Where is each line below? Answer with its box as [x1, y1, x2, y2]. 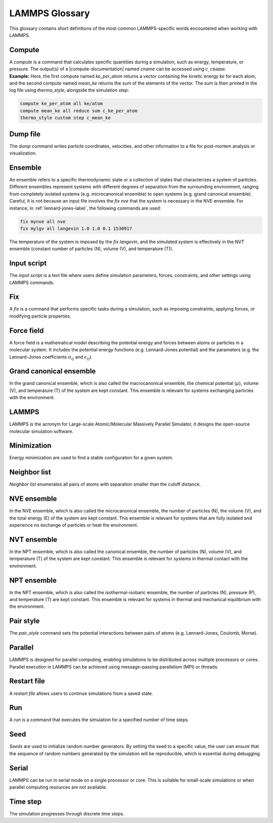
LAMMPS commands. [9, 279, 55, 286]
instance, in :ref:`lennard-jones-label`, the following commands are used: [9, 205, 161, 211]
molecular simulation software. [9, 428, 73, 434]
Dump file [9, 130, 41, 138]
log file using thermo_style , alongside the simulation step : [9, 87, 129, 93]
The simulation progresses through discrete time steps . [9, 810, 125, 816]
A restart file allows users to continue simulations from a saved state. [9, 690, 154, 696]
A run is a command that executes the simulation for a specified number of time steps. [9, 717, 189, 723]
